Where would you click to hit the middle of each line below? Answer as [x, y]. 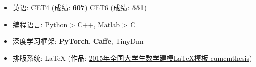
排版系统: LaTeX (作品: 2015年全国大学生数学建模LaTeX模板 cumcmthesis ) [132, 58]
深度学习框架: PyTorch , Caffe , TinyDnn [78, 41]
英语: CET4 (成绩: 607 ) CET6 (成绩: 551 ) [80, 7]
